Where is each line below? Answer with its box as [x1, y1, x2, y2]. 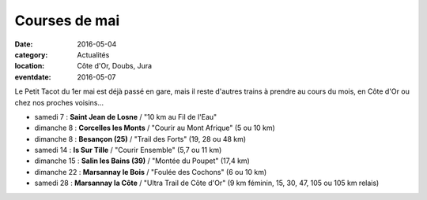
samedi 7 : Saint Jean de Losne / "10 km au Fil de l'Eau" [34, 112, 217, 121]
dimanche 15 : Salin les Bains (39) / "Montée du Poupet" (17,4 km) [34, 156, 251, 165]
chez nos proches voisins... [14, 98, 104, 107]
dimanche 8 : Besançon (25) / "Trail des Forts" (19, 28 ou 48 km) [34, 134, 247, 143]
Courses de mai [14, 12, 120, 29]
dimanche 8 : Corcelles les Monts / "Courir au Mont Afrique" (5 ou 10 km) [34, 123, 276, 133]
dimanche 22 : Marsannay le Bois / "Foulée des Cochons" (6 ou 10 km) [34, 167, 267, 176]
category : [14, 50, 48, 59]
